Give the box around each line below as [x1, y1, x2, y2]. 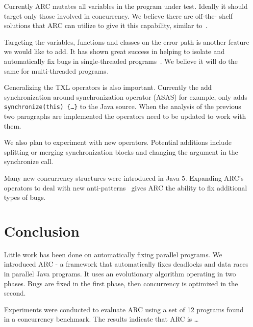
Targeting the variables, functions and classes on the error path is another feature [4, 36, 250, 47]
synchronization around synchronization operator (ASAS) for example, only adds [4, 91, 247, 102]
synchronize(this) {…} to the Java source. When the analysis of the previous [4, 101, 241, 111]
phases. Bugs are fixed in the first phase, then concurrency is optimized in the [4, 278, 238, 288]
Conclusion [4, 220, 80, 241]
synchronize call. [4, 156, 53, 166]
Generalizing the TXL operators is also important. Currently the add [4, 82, 212, 92]
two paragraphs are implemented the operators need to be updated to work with [4, 111, 246, 121]
